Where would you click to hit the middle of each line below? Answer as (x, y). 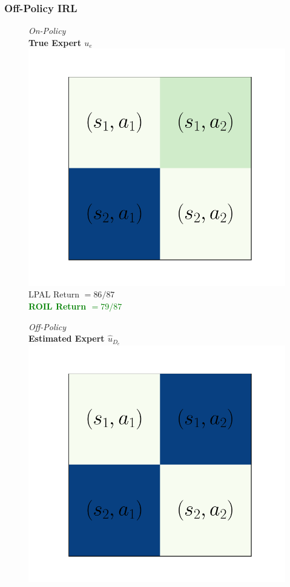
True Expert (55, 42)
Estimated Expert (67, 338)
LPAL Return (54, 294)
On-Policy (47, 31)
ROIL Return (58, 306)
